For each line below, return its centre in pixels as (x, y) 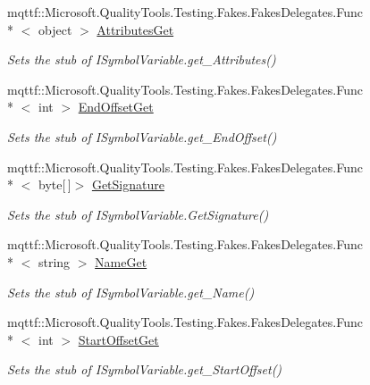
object (55, 29)
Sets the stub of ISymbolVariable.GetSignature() (138, 214)
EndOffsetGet (116, 107)
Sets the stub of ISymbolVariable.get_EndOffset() (142, 136)
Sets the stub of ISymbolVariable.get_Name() (131, 292)
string (54, 261)
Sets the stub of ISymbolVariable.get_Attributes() (142, 59)
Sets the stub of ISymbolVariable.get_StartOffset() (145, 369)
